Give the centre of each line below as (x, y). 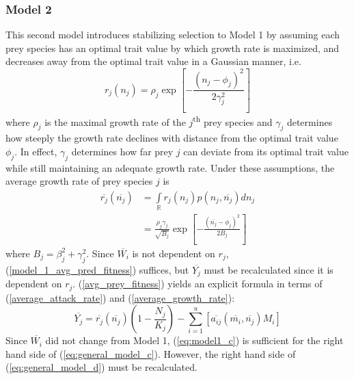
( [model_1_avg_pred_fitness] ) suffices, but (97, 269)
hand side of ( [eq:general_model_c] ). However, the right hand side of (151, 353)
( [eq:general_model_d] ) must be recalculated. (101, 367)
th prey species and (233, 120)
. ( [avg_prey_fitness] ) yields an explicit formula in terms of (198, 284)
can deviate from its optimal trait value (266, 151)
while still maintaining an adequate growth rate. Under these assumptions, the (170, 167)
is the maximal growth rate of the (115, 121)
